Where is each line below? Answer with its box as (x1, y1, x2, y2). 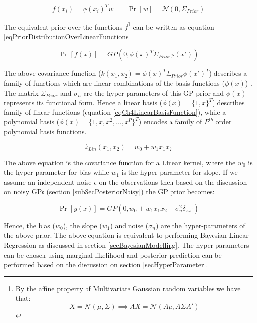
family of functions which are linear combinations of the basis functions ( (4, 77, 225, 88)
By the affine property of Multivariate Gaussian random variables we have (15, 283, 241, 293)
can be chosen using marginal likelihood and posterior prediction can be (4, 249, 222, 260)
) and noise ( (110, 220, 149, 230)
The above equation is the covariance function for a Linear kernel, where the (4, 157, 236, 167)
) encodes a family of (138, 116, 202, 127)
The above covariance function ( (4, 68, 101, 78)
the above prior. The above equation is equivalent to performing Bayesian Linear (4, 230, 249, 240)
